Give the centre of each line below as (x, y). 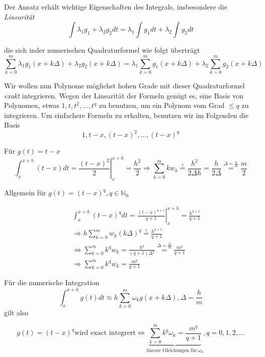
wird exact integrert (105, 333)
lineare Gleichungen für (172, 350)
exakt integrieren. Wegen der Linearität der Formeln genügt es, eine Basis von (124, 95)
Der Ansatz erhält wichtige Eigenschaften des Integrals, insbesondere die (116, 7)
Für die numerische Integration (52, 282)
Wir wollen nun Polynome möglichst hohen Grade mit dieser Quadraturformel (124, 85)
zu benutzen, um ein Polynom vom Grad (162, 105)
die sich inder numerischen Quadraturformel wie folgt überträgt (102, 50)
